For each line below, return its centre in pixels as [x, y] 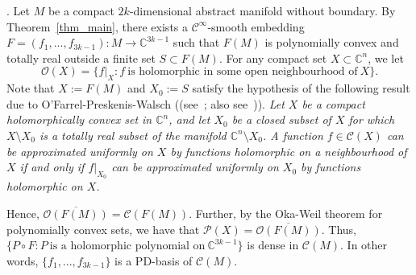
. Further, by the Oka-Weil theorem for [286, 213]
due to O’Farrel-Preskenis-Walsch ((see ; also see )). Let [146, 103]
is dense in [273, 245]
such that [196, 42]
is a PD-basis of [154, 260]
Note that [31, 88]
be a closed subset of [281, 119]
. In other [364, 245]
